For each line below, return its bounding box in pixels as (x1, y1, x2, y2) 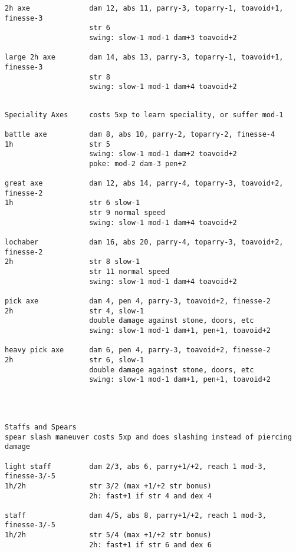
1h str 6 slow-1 (5, 199, 140, 207)
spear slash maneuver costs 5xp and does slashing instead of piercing (5, 432, 292, 441)
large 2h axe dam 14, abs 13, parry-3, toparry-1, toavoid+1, (5, 53, 284, 62)
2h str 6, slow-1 (5, 355, 144, 364)
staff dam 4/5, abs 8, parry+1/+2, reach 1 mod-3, (5, 511, 267, 520)
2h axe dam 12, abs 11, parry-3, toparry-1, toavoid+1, (5, 4, 284, 12)
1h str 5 (5, 140, 110, 148)
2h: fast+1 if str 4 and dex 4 (89, 491, 212, 500)
